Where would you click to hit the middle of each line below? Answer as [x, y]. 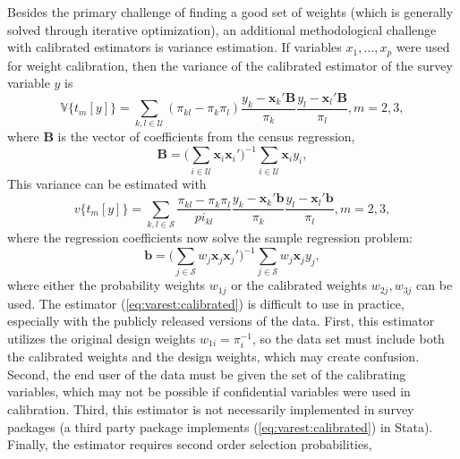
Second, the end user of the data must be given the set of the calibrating [207, 374]
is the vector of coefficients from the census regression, [206, 136]
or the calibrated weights [299, 285]
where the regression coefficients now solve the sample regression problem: [210, 237]
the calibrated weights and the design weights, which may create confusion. [213, 357]
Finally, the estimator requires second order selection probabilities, [190, 444]
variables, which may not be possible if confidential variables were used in [209, 391]
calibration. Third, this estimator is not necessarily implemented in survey [211, 408]
